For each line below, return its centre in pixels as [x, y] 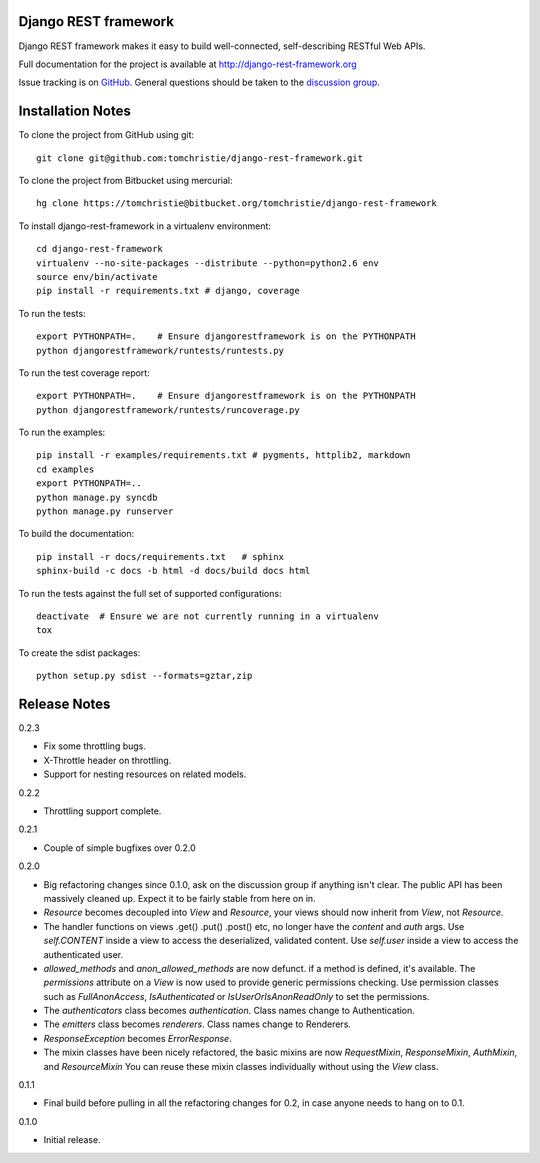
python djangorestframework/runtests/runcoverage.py [168, 409]
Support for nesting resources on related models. [145, 774]
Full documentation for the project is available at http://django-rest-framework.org [187, 64]
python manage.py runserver [105, 511]
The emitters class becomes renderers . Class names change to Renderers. [197, 1024]
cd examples [65, 469]
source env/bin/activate [97, 276]
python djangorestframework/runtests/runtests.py [160, 350]
